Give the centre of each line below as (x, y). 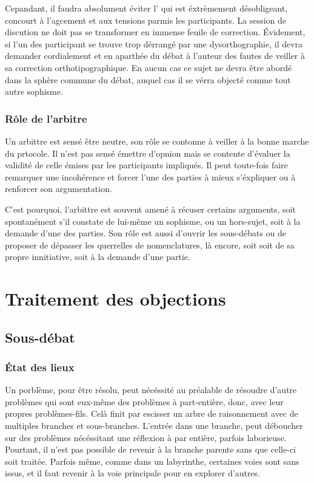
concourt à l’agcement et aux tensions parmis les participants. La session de (146, 20)
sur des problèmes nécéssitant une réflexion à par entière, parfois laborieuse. (146, 437)
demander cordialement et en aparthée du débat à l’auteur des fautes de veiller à (155, 56)
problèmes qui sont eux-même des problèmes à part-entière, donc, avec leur (144, 401)
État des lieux (40, 367)
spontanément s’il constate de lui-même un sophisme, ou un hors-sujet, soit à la (153, 221)
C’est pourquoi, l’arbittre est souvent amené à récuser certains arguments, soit (150, 209)
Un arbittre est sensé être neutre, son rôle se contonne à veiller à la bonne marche (157, 141)
